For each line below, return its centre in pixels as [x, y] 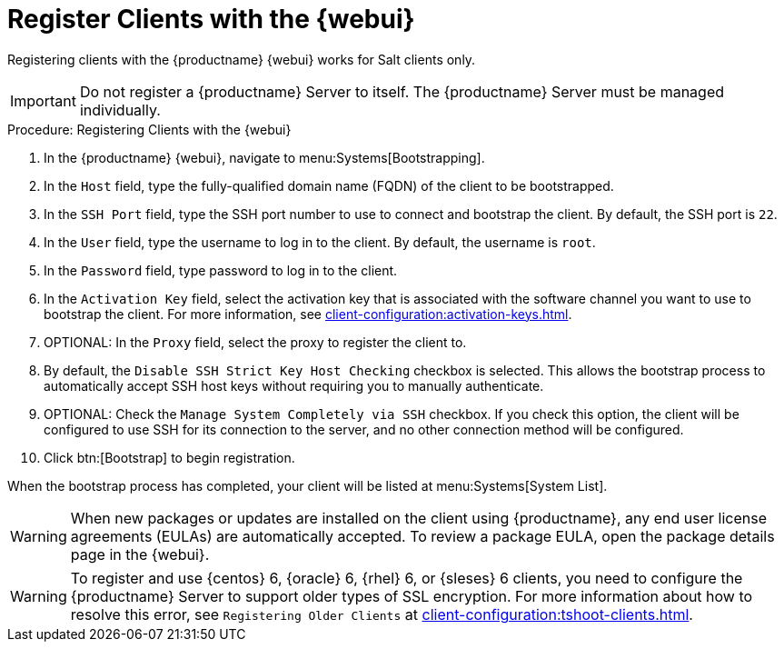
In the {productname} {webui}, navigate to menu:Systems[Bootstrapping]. [264, 157]
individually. [120, 110]
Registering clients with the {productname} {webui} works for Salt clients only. [242, 59]
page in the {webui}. [140, 554]
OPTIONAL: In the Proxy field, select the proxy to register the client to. [255, 342]
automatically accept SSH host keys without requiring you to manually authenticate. [294, 385]
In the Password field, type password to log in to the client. [221, 270]
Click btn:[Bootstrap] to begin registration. [169, 457]
